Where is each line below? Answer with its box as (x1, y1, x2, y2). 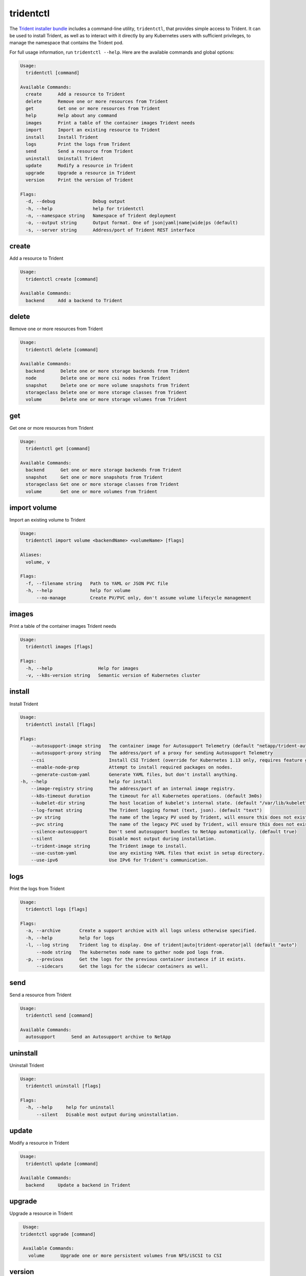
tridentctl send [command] (25, 1013, 93, 1018)
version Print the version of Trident (25, 177, 134, 183)
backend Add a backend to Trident (25, 298, 122, 303)
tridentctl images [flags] (25, 644, 93, 650)
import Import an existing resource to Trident (25, 127, 160, 133)
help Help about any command (25, 113, 117, 118)
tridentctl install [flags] (25, 721, 96, 727)
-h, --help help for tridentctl (25, 206, 144, 211)
